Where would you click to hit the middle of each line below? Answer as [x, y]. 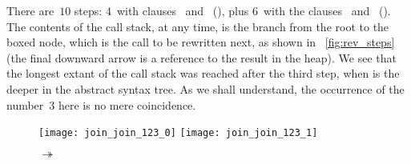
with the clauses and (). [327, 10]
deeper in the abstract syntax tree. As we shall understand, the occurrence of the [205, 88]
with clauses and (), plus [183, 10]
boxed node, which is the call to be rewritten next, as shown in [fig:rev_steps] [201, 42]
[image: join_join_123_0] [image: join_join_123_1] [178, 133]
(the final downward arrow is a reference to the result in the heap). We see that [201, 57]
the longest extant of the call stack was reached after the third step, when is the [203, 73]
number [25, 104]
